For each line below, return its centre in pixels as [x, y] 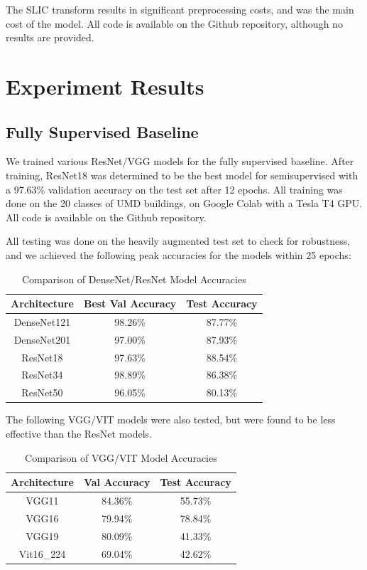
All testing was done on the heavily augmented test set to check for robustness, [178, 241]
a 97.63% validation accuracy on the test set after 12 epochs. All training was [174, 189]
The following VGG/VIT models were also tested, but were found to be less [171, 419]
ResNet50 [42, 392]
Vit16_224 [42, 553]
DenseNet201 [42, 339]
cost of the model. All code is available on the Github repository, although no [174, 23]
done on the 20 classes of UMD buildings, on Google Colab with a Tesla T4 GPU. [184, 203]
